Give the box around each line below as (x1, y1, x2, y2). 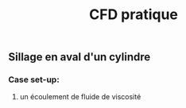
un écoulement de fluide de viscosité (19, 92, 141, 102)
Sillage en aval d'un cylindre (8, 50, 151, 64)
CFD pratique (88, 6, 179, 24)
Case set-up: (8, 74, 60, 85)
